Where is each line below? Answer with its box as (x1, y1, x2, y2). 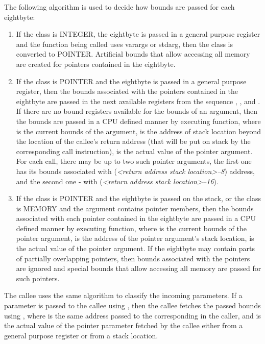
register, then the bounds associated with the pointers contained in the (16, 86, 238, 96)
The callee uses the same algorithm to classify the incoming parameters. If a (4, 290, 243, 301)
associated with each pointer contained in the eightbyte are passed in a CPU (16, 213, 256, 224)
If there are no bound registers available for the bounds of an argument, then (16, 106, 258, 116)
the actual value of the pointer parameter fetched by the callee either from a (4, 320, 243, 331)
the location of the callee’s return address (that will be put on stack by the (16, 136, 251, 146)
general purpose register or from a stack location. (4, 330, 158, 340)
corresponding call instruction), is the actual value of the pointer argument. (16, 145, 253, 156)
